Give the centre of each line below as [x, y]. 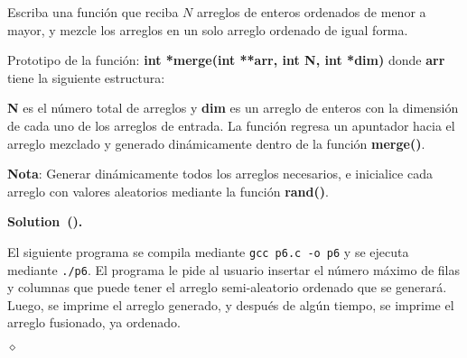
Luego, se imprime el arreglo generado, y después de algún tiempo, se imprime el [231, 304]
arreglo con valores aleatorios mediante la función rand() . [168, 191]
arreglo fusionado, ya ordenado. [94, 322]
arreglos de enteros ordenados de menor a [311, 12]
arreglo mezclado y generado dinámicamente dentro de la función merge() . [216, 143]
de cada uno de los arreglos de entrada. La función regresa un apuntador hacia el [231, 125]
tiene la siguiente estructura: [86, 77]
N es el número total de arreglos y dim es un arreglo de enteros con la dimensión [233, 108]
